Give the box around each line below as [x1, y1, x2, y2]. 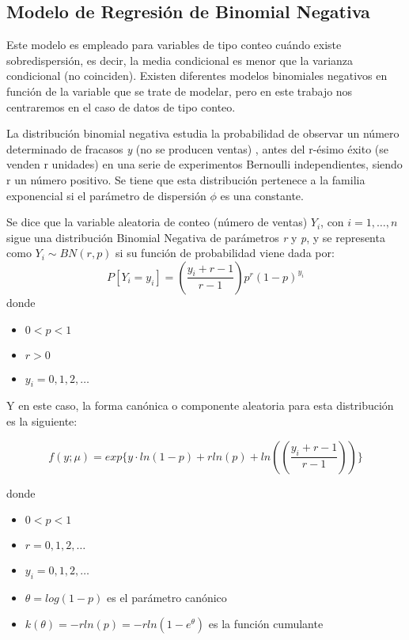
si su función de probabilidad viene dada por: [116, 244, 335, 261]
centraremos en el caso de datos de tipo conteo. [6, 98, 236, 115]
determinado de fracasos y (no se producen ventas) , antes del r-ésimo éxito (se [6, 140, 389, 157]
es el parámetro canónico [107, 589, 227, 605]
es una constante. [220, 187, 304, 203]
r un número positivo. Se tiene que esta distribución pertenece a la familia [6, 171, 365, 187]
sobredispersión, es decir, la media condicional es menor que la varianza [6, 51, 354, 68]
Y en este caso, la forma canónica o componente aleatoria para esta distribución [6, 397, 394, 414]
